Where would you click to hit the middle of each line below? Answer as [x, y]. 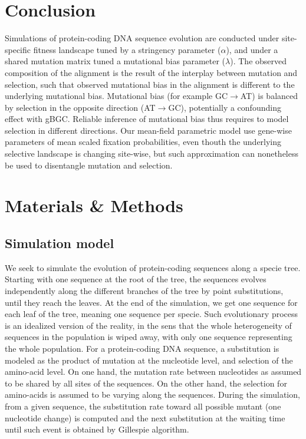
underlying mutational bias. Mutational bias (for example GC [116, 96]
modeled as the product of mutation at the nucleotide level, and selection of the [149, 360]
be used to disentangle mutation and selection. [89, 165]
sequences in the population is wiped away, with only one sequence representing [149, 337]
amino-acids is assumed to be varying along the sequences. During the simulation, [152, 395]
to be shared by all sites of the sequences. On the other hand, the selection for [146, 383]
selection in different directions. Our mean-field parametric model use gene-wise [148, 130]
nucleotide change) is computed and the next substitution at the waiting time [145, 417]
